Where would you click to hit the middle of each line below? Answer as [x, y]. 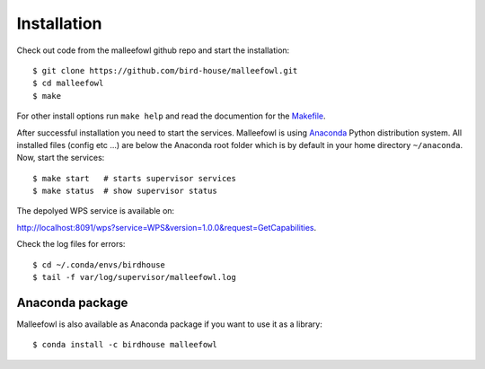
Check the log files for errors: [71, 244]
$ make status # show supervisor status [125, 191]
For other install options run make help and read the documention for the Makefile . [172, 116]
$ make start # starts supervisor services [135, 178]
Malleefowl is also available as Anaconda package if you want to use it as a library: [169, 324]
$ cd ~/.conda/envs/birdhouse [99, 264]
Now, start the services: [61, 158]
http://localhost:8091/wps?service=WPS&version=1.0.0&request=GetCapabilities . [167, 227]
